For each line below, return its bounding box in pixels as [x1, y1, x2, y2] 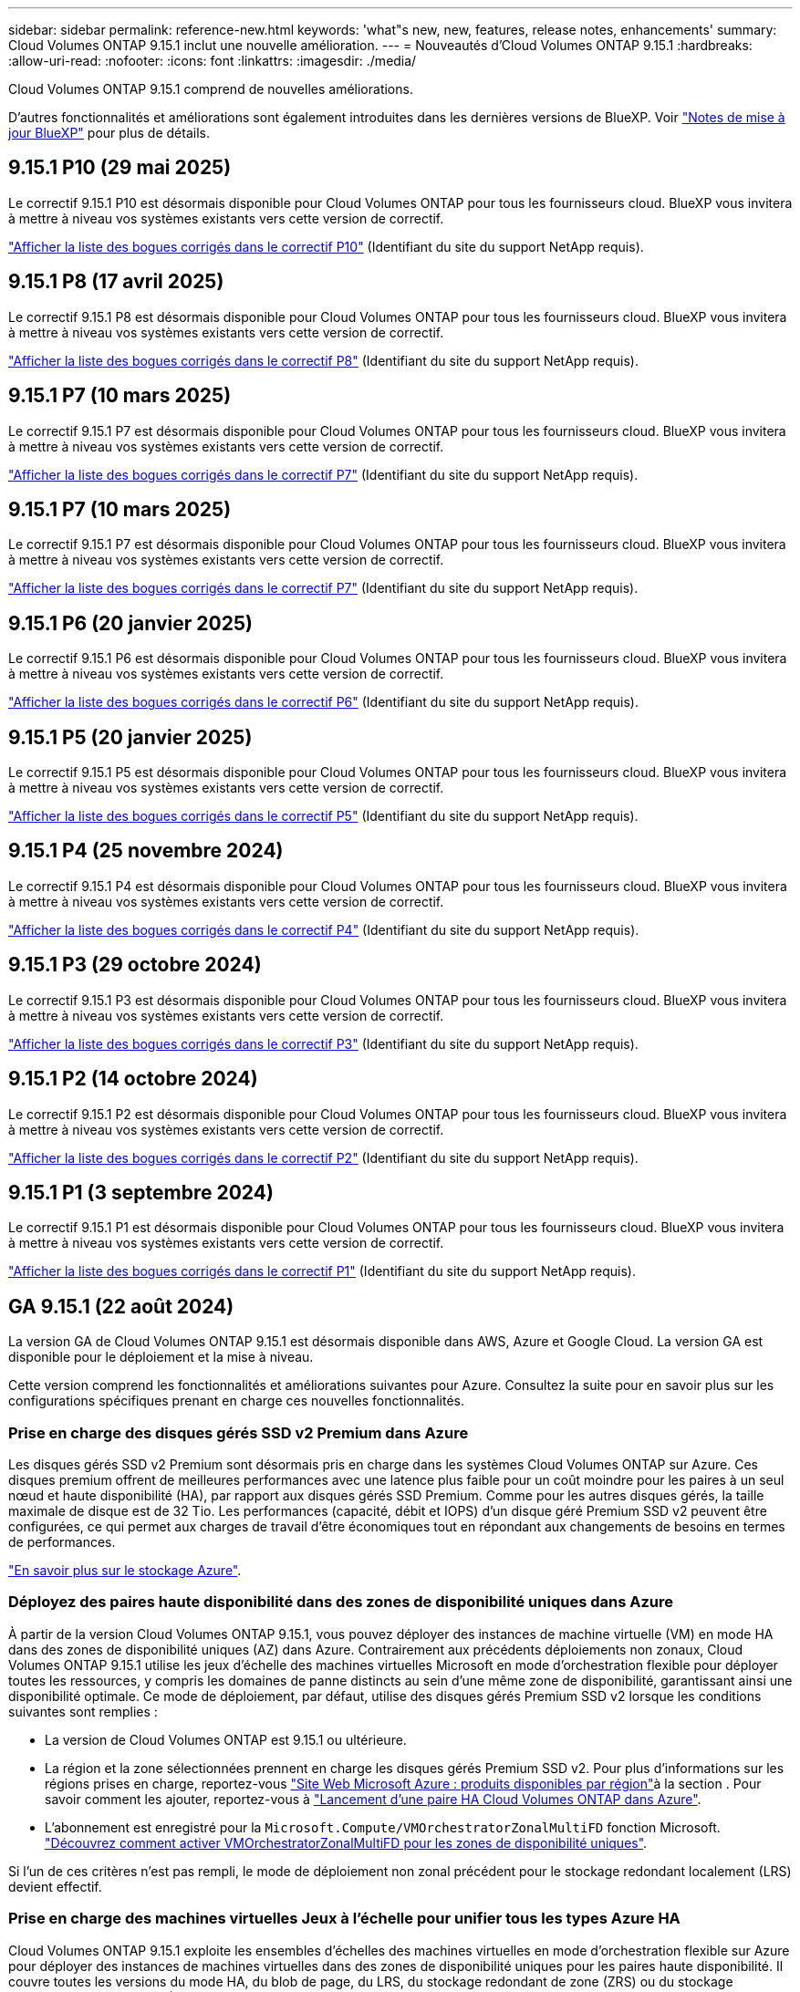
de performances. [8, 1534, 116, 1551]
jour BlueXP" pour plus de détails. [8, 125, 210, 140]
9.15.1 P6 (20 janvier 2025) [8, 611, 253, 635]
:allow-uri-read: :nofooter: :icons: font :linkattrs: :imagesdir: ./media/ [8, 53, 417, 68]
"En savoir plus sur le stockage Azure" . [8, 1562, 242, 1579]
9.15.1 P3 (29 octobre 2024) [8, 953, 262, 977]
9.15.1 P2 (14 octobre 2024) [8, 1067, 258, 1091]
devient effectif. [8, 1878, 102, 1894]
